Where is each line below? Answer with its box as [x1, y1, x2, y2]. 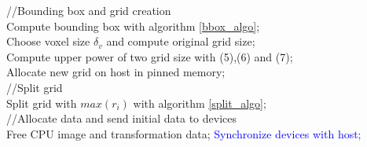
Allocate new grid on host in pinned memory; [6, 64, 226, 80]
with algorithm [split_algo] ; [133, 94, 266, 111]
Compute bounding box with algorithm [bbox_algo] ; [6, 17, 260, 34]
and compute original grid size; [106, 33, 255, 50]
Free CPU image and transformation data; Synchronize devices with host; [6, 125, 361, 141]
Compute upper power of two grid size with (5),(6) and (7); [6, 48, 293, 64]
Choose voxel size [6, 33, 90, 50]
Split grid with [6, 94, 77, 111]
